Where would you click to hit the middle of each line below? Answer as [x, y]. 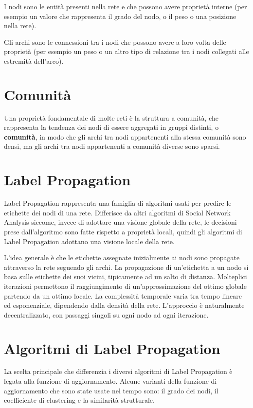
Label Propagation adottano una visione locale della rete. [89, 241]
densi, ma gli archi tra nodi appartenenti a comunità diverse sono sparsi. [112, 146]
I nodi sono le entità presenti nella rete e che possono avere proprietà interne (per [126, 6]
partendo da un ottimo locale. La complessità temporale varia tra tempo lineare [123, 295]
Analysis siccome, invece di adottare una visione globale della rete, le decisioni [120, 222]
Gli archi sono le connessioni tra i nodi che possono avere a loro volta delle [115, 42]
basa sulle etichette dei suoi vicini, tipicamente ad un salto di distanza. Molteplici [126, 276]
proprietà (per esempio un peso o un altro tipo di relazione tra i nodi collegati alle [126, 51]
